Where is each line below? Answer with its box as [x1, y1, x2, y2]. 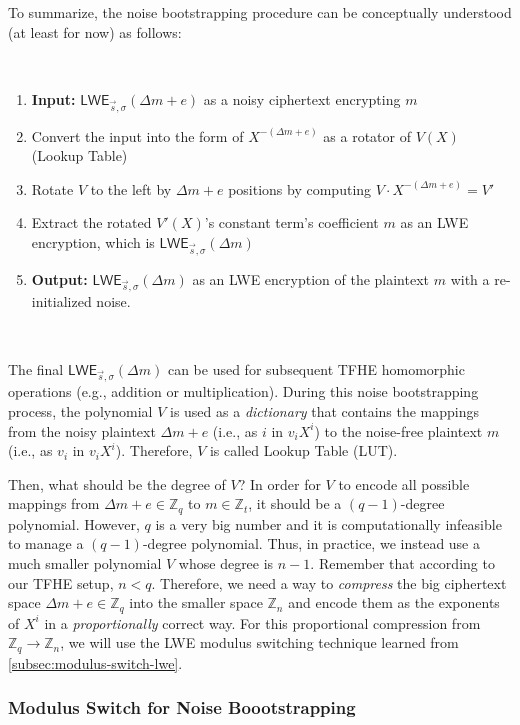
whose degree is [178, 552, 274, 573]
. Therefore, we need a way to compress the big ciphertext [151, 572, 507, 593]
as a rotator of [323, 125, 411, 146]
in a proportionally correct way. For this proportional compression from [44, 612, 481, 633]
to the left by [90, 178, 172, 199]
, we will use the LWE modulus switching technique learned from [60, 632, 459, 653]
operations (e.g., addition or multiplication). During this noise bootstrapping [8, 381, 479, 402]
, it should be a [248, 493, 342, 514]
